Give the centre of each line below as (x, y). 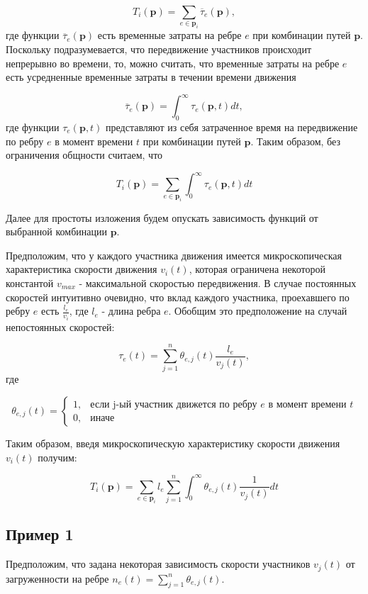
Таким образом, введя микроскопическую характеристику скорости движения (173, 443)
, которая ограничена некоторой (257, 269)
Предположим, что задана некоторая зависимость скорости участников (158, 564)
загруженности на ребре (57, 578)
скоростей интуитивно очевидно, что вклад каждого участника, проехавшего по (178, 297)
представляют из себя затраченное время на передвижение (232, 127)
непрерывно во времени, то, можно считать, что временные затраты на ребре (173, 63)
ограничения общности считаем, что (84, 155)
